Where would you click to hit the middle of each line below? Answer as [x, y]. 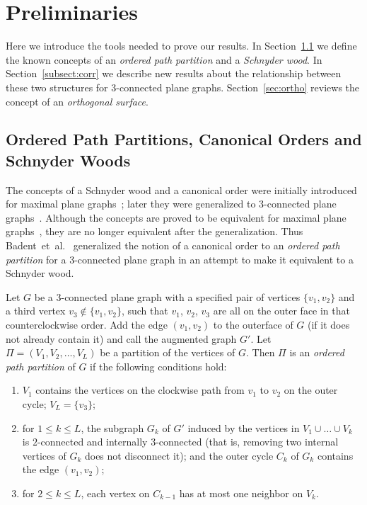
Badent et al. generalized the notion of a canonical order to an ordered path [173, 245]
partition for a [36, 259]
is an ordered [317, 352]
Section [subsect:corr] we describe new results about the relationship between [174, 73]
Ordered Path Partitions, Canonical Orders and [184, 139]
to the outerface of [253, 325]
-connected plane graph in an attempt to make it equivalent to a [214, 259]
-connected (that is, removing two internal [247, 442]
